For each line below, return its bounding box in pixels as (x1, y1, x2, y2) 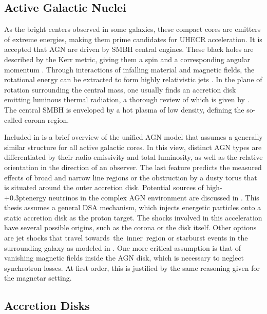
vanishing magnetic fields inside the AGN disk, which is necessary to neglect (4, 252, 244, 263)
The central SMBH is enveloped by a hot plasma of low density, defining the (4, 104, 244, 115)
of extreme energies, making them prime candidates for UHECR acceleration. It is (4, 33, 262, 44)
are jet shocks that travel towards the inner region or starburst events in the (4, 232, 248, 243)
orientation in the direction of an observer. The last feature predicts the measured (4, 161, 262, 172)
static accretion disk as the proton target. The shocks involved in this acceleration (4, 212, 262, 223)
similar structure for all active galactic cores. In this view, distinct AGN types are (4, 141, 262, 152)
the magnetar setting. (4, 272, 72, 283)
